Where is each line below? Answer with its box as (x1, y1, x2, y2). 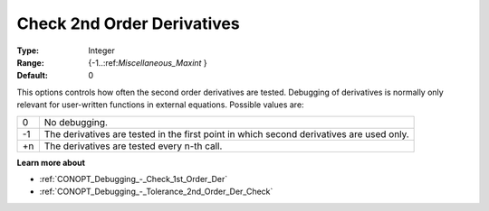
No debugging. (43, 115, 109, 128)
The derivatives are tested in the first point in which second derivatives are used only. (43, 127, 409, 140)
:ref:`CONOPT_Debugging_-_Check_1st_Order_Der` (39, 173, 228, 184)
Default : (16, 70, 49, 81)
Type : (16, 45, 40, 56)
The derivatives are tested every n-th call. (43, 140, 223, 152)
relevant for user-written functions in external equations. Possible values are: (16, 99, 304, 110)
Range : (16, 57, 44, 68)
